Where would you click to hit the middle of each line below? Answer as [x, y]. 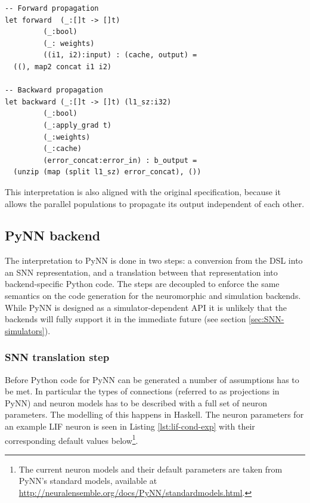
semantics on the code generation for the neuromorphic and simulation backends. [153, 296]
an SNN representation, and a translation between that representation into [141, 272]
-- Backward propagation [54, 90]
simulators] [25, 330]
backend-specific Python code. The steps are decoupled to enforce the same [142, 284]
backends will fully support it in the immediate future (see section [125, 319]
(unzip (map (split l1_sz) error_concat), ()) [107, 172]
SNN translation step [57, 357]
